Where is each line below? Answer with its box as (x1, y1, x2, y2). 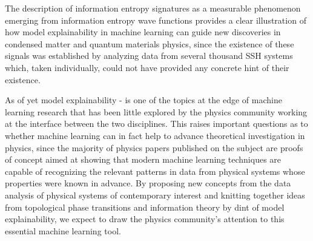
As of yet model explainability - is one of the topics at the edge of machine (5, 93, 282, 106)
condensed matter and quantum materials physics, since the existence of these (5, 37, 294, 50)
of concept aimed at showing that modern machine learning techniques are (5, 153, 282, 166)
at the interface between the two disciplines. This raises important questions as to (5, 117, 308, 130)
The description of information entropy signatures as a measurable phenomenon (5, 2, 301, 14)
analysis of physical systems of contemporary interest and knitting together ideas (5, 188, 305, 201)
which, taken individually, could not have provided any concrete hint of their (5, 61, 289, 73)
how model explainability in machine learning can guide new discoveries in (5, 25, 281, 38)
